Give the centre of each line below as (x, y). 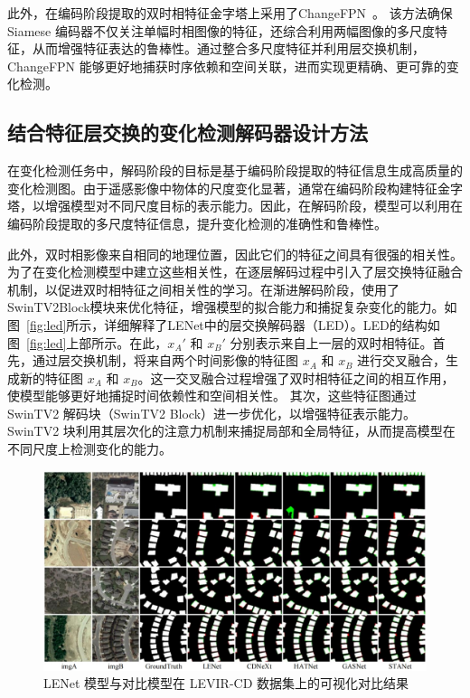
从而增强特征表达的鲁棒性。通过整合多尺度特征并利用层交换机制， (228, 48)
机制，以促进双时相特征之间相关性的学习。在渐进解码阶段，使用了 (203, 289)
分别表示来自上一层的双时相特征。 (331, 342)
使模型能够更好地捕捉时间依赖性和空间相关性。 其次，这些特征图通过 (212, 396)
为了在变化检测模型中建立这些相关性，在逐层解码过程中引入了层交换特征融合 (235, 272)
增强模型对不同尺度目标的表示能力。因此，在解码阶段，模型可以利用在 (254, 206)
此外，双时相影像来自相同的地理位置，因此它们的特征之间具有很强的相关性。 (235, 254)
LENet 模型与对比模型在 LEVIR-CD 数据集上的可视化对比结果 (226, 683)
